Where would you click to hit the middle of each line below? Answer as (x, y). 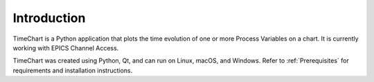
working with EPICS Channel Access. (66, 48)
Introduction (49, 18)
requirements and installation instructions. (73, 70)
